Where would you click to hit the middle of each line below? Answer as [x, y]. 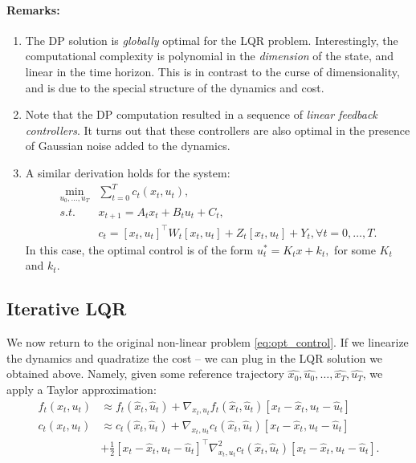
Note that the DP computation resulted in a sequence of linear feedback [201, 114]
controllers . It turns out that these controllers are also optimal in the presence [218, 130]
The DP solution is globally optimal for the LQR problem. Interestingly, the [212, 40]
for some [355, 249]
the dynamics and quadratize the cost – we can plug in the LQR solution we [195, 357]
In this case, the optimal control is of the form [139, 249]
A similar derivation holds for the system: [128, 172]
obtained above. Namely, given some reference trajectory [145, 374]
